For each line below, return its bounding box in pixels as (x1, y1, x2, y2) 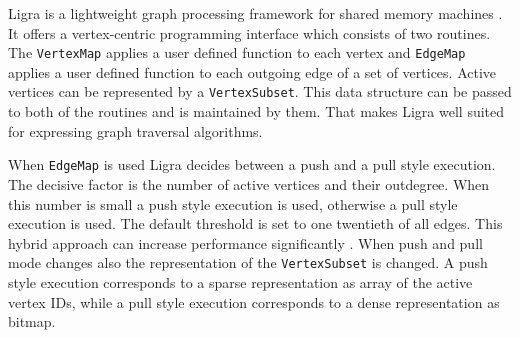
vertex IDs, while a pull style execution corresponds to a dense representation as (8, 291, 500, 312)
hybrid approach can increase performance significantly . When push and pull (8, 232, 483, 253)
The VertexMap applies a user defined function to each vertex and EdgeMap (8, 42, 466, 63)
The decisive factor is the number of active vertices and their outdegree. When (8, 173, 490, 194)
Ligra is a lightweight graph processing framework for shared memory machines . (8, 3, 503, 23)
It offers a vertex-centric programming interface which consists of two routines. (8, 22, 491, 43)
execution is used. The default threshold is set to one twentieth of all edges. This (8, 213, 503, 234)
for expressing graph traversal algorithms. (8, 120, 263, 141)
